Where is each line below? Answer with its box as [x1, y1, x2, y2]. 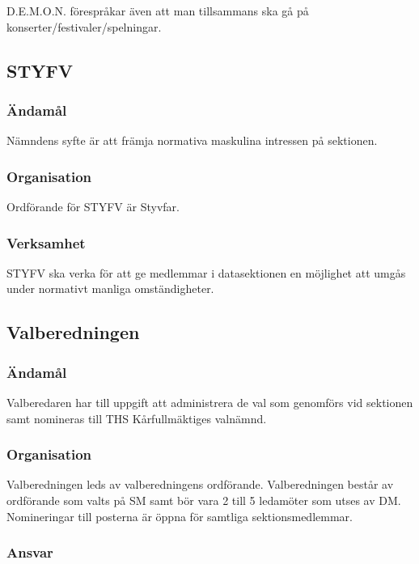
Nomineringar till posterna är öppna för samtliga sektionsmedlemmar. [6, 507, 353, 524]
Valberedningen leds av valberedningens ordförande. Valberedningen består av [6, 476, 394, 493]
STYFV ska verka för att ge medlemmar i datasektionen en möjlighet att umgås [6, 264, 406, 281]
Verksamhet [6, 232, 86, 252]
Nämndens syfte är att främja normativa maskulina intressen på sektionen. [6, 132, 378, 149]
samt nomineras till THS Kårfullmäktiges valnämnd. [6, 409, 267, 426]
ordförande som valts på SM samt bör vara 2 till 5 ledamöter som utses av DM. [6, 492, 401, 508]
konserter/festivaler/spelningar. [6, 18, 162, 35]
